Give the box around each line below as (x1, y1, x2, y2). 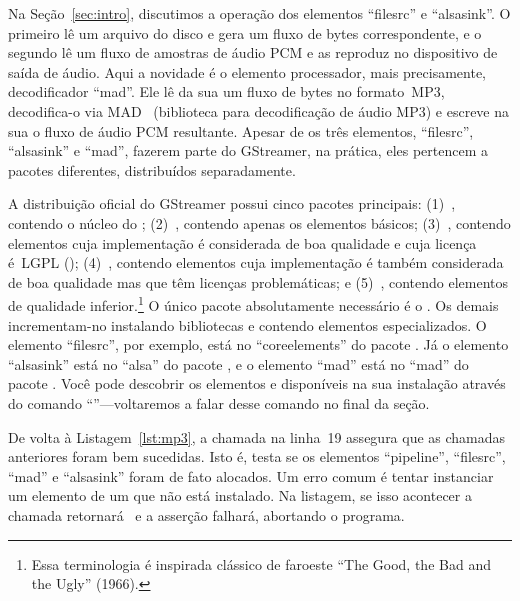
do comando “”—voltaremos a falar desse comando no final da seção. (8, 392, 430, 413)
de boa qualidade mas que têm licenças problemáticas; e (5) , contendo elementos (8, 271, 509, 292)
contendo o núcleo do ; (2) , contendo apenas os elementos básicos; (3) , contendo (8, 212, 511, 233)
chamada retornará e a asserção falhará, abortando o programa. (8, 504, 405, 525)
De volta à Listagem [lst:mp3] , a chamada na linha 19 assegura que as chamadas (8, 426, 506, 447)
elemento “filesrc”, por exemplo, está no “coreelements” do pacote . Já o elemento (8, 334, 509, 355)
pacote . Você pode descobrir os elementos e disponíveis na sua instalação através (8, 373, 506, 394)
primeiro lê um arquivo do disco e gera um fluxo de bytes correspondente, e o (8, 22, 482, 43)
